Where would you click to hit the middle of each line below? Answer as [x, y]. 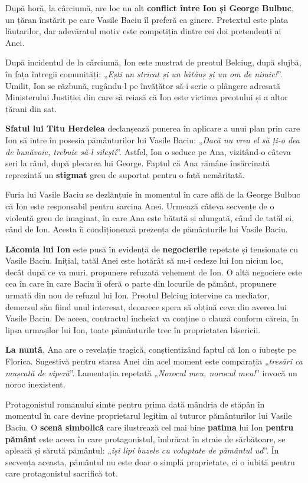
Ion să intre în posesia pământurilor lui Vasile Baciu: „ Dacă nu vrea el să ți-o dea [153, 139]
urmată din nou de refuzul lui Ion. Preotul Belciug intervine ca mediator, [138, 295]
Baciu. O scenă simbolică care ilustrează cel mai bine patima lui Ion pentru [150, 427]
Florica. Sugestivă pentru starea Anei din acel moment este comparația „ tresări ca [154, 361]
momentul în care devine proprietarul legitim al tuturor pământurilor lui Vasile [149, 415]
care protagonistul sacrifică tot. [62, 473]
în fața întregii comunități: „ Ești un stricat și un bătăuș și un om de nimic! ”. [144, 73]
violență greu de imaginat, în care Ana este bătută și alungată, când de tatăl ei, [150, 217]
